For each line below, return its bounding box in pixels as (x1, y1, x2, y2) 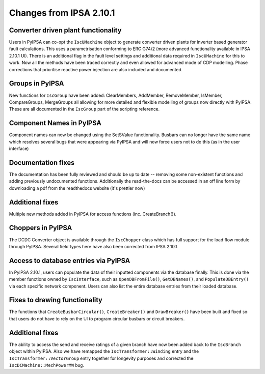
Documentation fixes (9, 158, 75, 167)
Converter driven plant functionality (9, 26, 122, 34)
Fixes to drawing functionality (9, 296, 103, 304)
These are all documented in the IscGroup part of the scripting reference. (9, 106, 159, 112)
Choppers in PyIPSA (9, 224, 72, 232)
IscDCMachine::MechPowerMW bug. (9, 362, 84, 368)
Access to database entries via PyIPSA (9, 256, 130, 265)
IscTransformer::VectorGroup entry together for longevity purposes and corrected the (9, 355, 194, 361)
